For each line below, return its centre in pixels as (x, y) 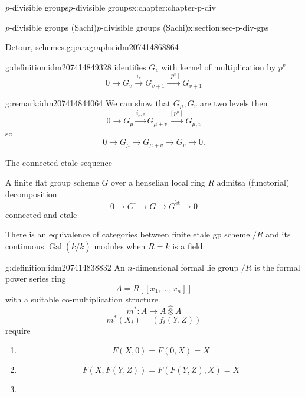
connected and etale (41, 214)
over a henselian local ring (158, 182)
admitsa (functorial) (253, 182)
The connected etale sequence (59, 162)
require (18, 330)
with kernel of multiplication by (219, 66)
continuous (25, 245)
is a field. (189, 245)
